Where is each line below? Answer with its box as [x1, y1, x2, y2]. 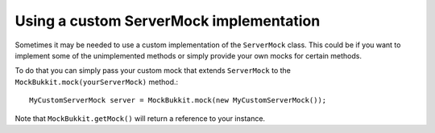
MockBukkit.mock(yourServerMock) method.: [14, 77, 179, 87]
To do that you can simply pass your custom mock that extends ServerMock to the [14, 66, 292, 75]
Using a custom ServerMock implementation [14, 12, 321, 30]
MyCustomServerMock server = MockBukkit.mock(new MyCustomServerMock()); [29, 96, 327, 105]
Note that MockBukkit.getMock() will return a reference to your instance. [14, 113, 266, 123]
